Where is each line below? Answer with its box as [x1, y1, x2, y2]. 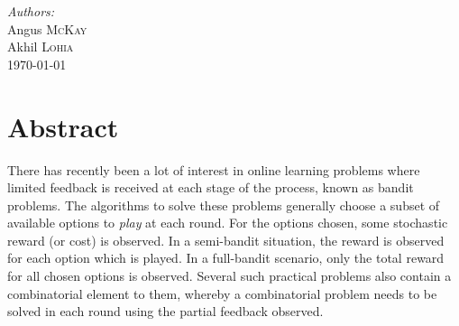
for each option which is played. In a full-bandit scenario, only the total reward [7, 248, 445, 267]
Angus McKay [7, 19, 87, 38]
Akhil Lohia [7, 37, 74, 56]
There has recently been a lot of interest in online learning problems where [7, 160, 420, 179]
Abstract [7, 107, 119, 144]
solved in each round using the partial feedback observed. [7, 302, 324, 321]
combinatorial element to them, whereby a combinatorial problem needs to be [7, 284, 437, 303]
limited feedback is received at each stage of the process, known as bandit [7, 178, 414, 197]
